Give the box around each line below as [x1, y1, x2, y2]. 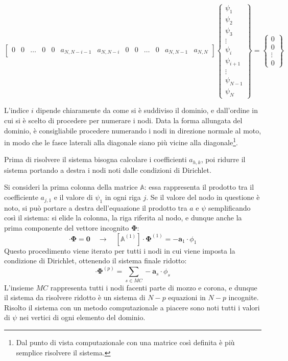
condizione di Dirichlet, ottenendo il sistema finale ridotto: [4, 255, 187, 266]
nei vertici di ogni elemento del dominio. [19, 312, 146, 323]
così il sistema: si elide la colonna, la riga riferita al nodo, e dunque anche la [4, 212, 242, 223]
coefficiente [4, 192, 38, 202]
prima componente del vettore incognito [4, 222, 129, 233]
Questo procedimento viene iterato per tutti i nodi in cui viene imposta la [4, 245, 235, 256]
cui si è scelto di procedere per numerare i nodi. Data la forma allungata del [4, 115, 243, 125]
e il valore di [54, 192, 93, 202]
